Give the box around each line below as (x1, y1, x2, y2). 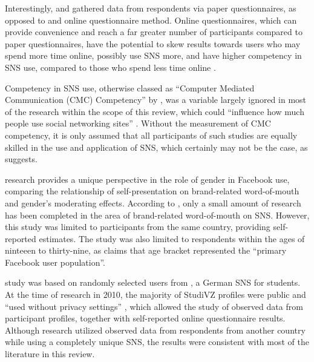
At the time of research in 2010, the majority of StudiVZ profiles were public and (5, 288, 306, 301)
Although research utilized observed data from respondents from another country (5, 323, 306, 336)
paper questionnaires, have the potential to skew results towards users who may (5, 37, 301, 50)
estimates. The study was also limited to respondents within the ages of (39, 232, 305, 245)
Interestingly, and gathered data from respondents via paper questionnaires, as (5, 2, 296, 14)
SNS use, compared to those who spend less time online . (5, 61, 216, 73)
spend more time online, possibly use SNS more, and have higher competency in (5, 49, 302, 62)
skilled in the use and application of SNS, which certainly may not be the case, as (5, 140, 308, 153)
